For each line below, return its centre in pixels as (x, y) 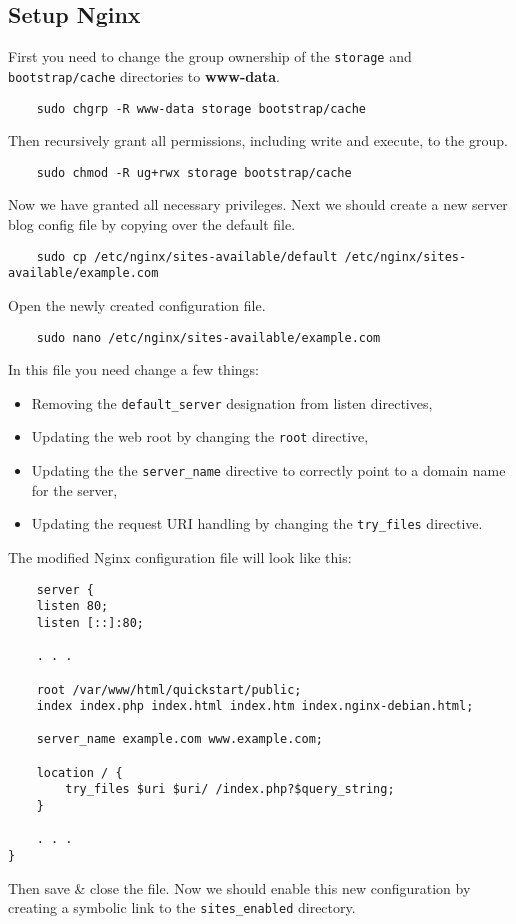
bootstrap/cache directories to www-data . (144, 75)
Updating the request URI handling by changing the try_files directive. (257, 523)
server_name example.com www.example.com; (179, 739)
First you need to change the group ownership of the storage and (210, 56)
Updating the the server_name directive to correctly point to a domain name (268, 470)
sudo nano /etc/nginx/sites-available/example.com (208, 337)
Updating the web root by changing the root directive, (200, 436)
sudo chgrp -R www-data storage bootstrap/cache (201, 108)
